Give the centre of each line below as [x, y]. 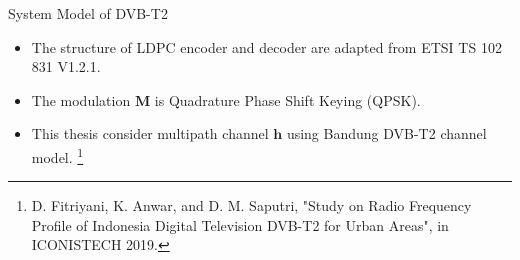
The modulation [81, 99]
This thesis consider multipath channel [150, 133]
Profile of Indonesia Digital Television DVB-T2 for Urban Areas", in [240, 224]
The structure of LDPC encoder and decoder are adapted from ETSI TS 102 [266, 46]
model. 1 [57, 155]
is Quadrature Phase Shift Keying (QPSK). [287, 99]
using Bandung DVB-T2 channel [386, 133]
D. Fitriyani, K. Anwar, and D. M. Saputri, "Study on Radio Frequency [251, 205]
